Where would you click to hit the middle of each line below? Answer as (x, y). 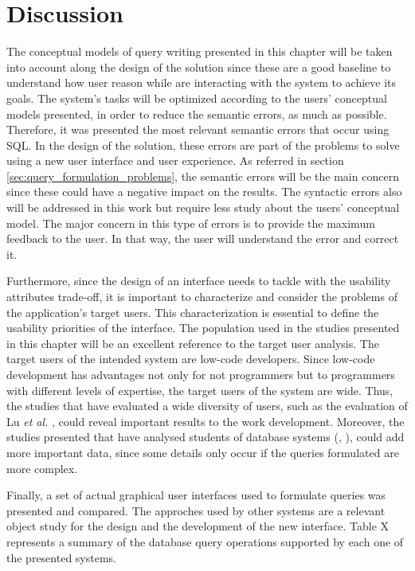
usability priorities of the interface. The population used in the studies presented (203, 328)
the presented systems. (61, 557)
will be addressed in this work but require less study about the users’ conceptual (203, 207)
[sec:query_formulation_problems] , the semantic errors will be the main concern (203, 176)
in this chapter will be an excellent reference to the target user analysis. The (193, 343)
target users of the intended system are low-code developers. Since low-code (191, 359)
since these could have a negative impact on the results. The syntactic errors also (204, 192)
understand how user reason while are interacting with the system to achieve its (202, 82)
